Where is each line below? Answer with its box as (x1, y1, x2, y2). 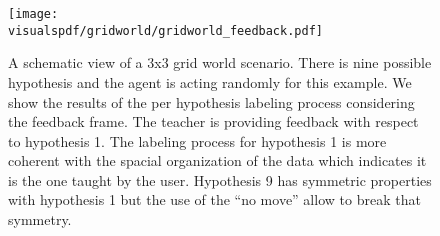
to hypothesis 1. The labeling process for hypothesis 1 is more (8, 130, 387, 151)
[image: (8, 7, 59, 21)
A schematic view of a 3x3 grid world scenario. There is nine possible (8, 52, 432, 73)
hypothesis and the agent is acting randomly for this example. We (8, 71, 412, 92)
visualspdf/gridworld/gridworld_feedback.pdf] (8, 23, 323, 38)
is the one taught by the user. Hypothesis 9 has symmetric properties (8, 169, 432, 190)
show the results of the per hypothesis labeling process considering (8, 91, 415, 112)
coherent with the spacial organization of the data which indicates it (8, 150, 427, 171)
